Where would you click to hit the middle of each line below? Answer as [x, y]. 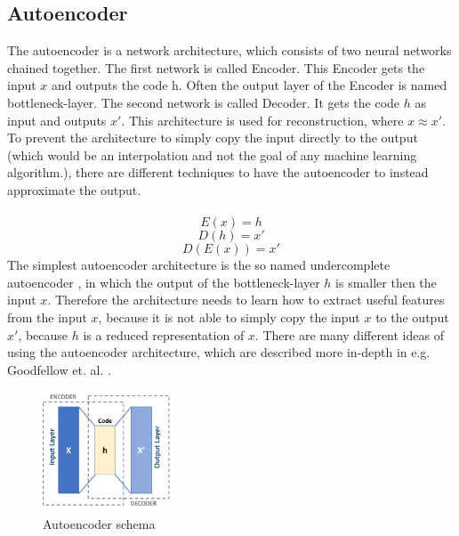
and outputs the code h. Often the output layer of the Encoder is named [250, 85]
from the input [47, 317]
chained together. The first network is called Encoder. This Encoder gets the [216, 67]
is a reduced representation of [164, 334]
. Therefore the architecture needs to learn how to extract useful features [246, 300]
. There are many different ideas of [349, 334]
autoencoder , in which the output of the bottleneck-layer [164, 282]
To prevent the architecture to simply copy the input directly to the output [213, 138]
